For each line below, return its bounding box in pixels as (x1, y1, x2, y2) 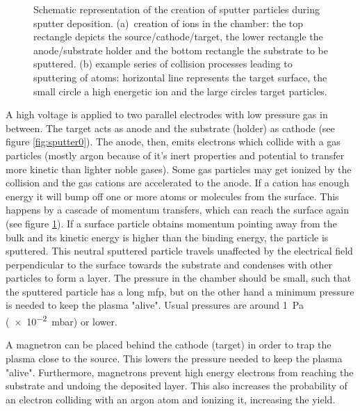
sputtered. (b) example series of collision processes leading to (33, 56, 293, 71)
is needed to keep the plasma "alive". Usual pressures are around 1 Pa (6, 298, 304, 312)
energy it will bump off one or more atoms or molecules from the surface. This (6, 188, 339, 203)
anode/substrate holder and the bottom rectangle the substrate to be (33, 42, 328, 57)
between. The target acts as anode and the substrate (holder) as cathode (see (6, 120, 335, 135)
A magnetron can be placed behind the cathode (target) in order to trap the (6, 337, 332, 352)
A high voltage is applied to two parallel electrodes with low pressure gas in (6, 107, 328, 122)
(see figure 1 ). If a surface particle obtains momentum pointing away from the (6, 216, 337, 230)
